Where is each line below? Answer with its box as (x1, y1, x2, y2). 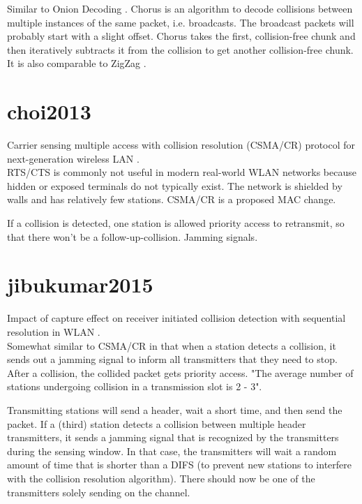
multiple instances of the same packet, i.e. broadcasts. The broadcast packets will (7, 15, 354, 29)
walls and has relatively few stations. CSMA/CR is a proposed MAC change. (7, 192, 336, 207)
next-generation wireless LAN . (7, 151, 139, 165)
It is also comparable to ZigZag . (7, 56, 146, 71)
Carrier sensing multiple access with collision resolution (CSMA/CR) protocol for (7, 138, 356, 152)
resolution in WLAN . (7, 324, 100, 339)
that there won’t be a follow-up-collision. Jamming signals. (7, 229, 258, 244)
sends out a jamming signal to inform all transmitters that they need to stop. (7, 352, 338, 366)
